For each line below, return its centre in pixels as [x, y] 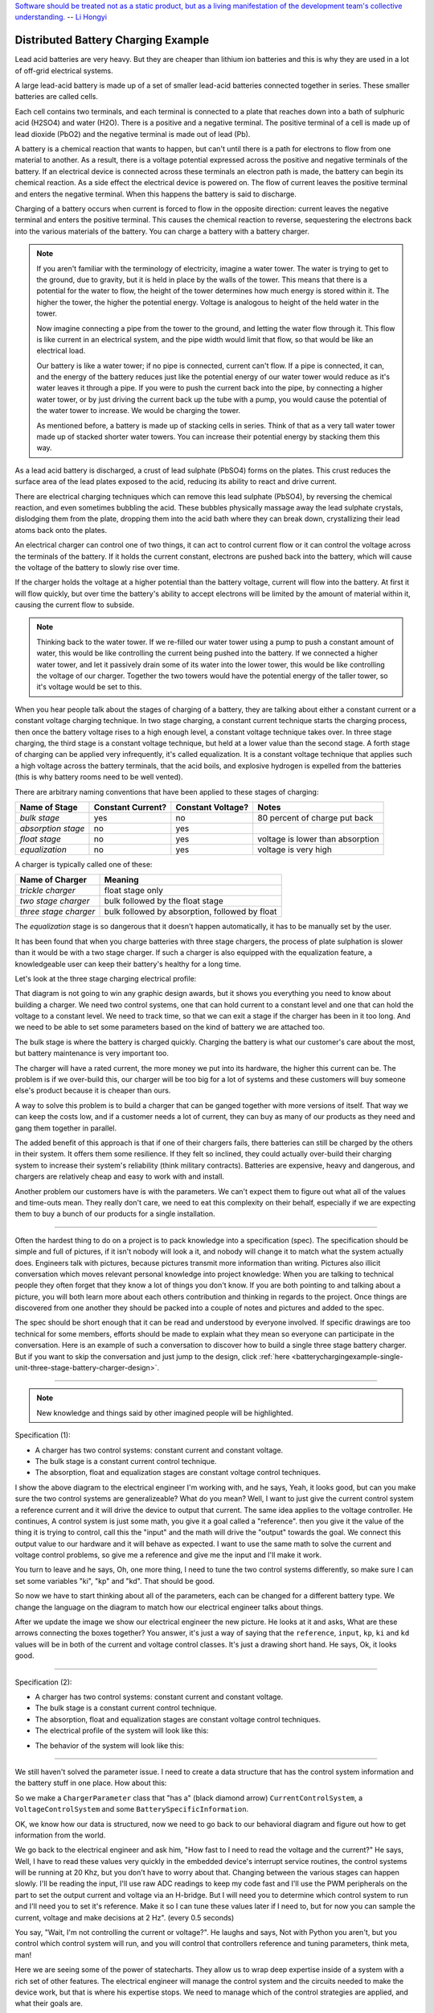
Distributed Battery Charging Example [112, 40]
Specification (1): [43, 1435]
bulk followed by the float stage [164, 901]
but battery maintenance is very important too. [92, 1053]
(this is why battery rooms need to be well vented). [99, 777]
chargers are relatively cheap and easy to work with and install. [120, 1176]
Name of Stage [49, 807]
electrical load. [61, 351]
